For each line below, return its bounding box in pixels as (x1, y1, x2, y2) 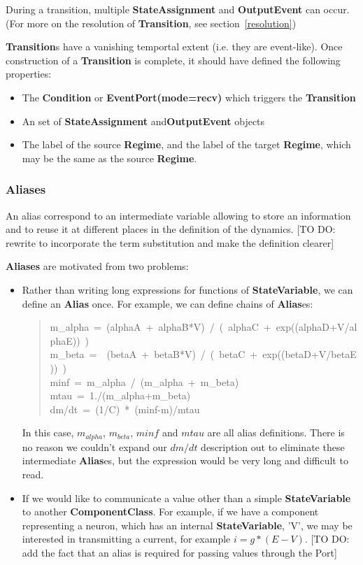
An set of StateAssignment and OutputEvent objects (22, 113, 265, 128)
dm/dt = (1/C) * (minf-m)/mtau (50, 401, 200, 416)
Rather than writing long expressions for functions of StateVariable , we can (22, 282, 353, 296)
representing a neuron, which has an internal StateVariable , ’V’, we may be (22, 517, 353, 532)
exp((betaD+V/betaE (262, 347, 357, 362)
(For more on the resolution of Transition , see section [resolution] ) (6, 15, 297, 30)
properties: (6, 66, 52, 81)
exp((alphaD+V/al (276, 320, 357, 334)
